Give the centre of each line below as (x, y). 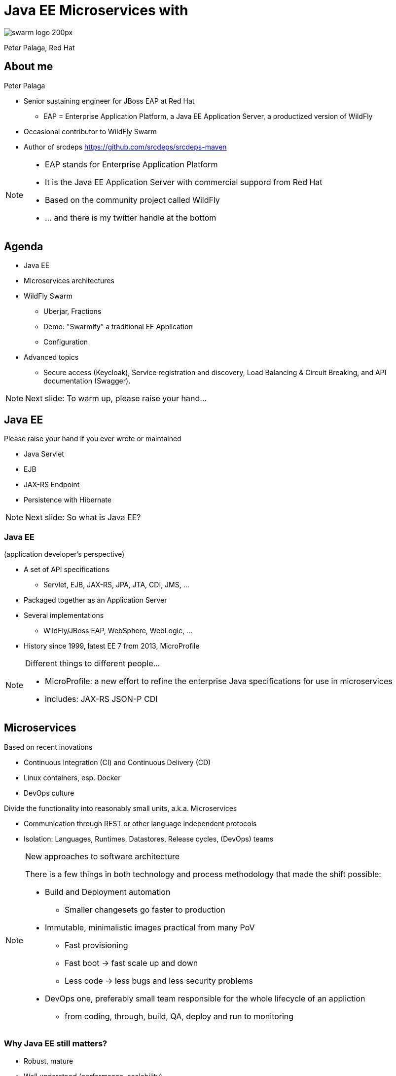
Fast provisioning (96, 945)
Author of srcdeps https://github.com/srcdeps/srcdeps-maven (125, 147)
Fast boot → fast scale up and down (131, 963)
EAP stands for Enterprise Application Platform (131, 164)
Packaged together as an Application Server (95, 600)
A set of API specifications (67, 570)
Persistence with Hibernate (68, 500)
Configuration (66, 342)
